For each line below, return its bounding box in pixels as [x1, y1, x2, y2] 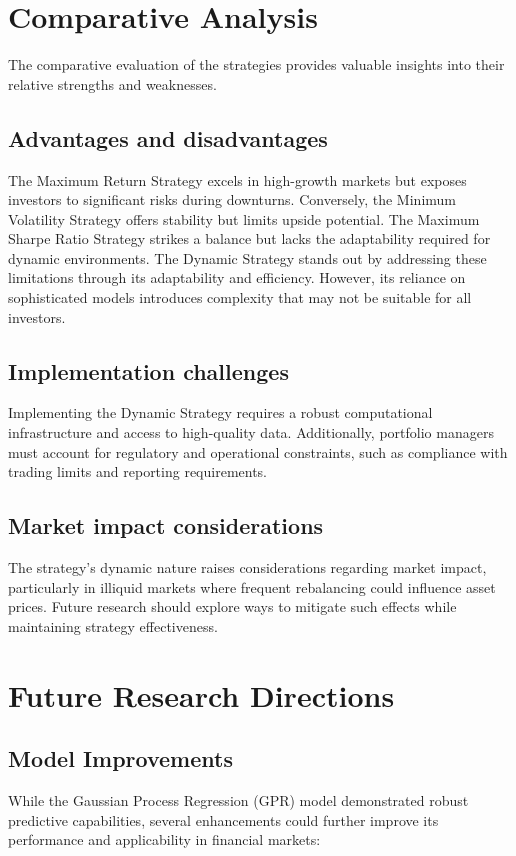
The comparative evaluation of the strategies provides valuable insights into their [8, 54, 505, 75]
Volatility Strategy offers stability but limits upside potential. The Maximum [8, 208, 480, 229]
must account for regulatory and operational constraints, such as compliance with [8, 441, 508, 462]
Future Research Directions [8, 674, 395, 715]
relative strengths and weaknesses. [8, 73, 217, 94]
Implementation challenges [8, 355, 289, 386]
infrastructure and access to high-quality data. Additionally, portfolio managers [8, 422, 494, 443]
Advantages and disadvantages [8, 122, 328, 153]
